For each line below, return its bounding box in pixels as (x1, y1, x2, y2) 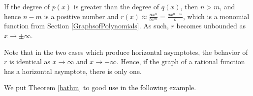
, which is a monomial (183, 11, 250, 21)
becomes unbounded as (176, 21, 246, 31)
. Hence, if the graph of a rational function (116, 56, 245, 67)
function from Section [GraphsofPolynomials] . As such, (4, 21, 169, 31)
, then (180, 1, 198, 11)
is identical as (9, 56, 50, 67)
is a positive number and (44, 11, 119, 21)
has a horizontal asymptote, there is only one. (4, 66, 142, 76)
